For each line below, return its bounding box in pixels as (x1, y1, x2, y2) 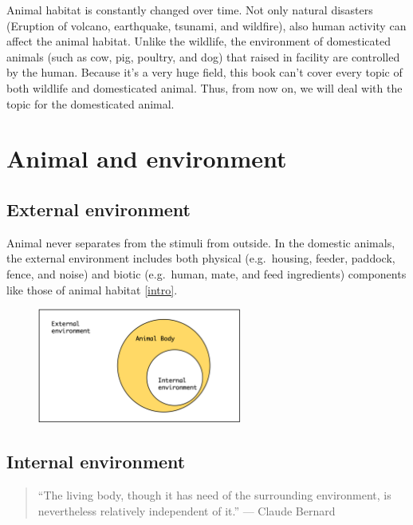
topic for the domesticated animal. (6, 95, 175, 112)
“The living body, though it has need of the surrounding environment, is (37, 487, 391, 503)
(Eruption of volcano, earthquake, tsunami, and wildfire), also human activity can (6, 17, 407, 34)
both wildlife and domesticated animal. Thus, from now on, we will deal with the (6, 79, 403, 96)
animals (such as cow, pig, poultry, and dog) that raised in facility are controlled (6, 48, 400, 65)
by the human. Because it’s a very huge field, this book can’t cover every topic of (6, 64, 403, 81)
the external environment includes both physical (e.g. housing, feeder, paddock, (6, 250, 395, 266)
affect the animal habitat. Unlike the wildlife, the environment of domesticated (6, 33, 391, 49)
